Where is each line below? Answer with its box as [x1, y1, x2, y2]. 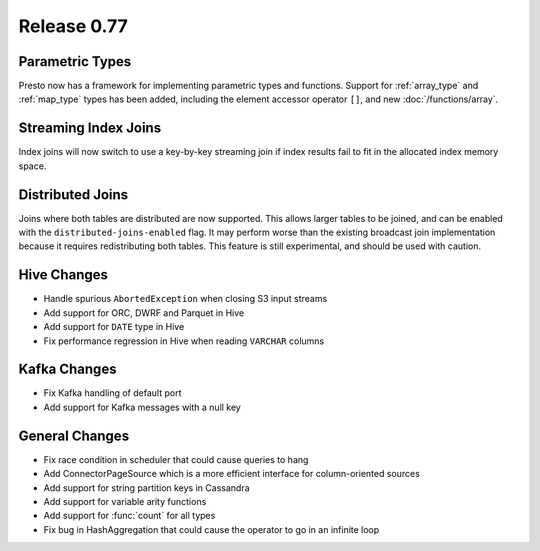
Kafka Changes [18, 361, 117, 378]
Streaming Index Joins [18, 120, 162, 137]
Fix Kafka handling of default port [43, 387, 182, 399]
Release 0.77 [18, 15, 129, 37]
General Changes [18, 427, 130, 444]
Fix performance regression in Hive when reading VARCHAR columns [43, 335, 325, 347]
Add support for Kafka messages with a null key [43, 401, 242, 413]
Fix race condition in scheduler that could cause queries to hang [43, 453, 309, 465]
